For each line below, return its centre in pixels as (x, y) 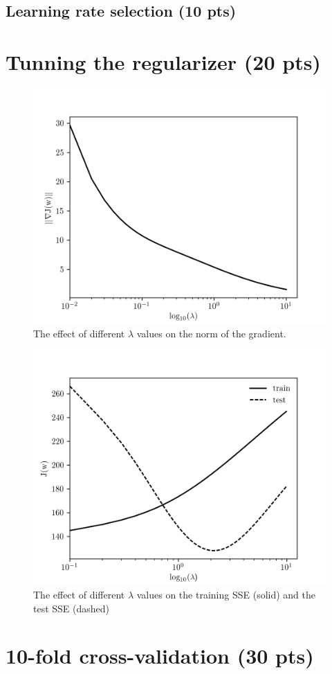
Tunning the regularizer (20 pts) (163, 61)
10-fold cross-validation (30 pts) (160, 656)
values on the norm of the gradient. (211, 333)
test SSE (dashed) (72, 608)
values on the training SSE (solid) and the (226, 595)
